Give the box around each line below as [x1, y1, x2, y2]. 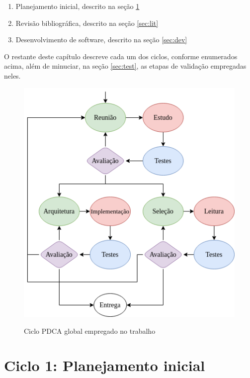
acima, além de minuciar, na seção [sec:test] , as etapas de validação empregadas [4, 61, 247, 71]
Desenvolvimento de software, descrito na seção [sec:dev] [15, 34, 187, 45]
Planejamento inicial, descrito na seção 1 [15, 1, 140, 11]
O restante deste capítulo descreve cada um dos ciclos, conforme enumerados [4, 51, 238, 61]
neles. [4, 70, 21, 81]
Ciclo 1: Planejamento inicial [4, 355, 205, 375]
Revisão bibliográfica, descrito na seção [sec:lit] [15, 17, 159, 28]
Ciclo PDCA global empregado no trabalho [24, 325, 156, 336]
